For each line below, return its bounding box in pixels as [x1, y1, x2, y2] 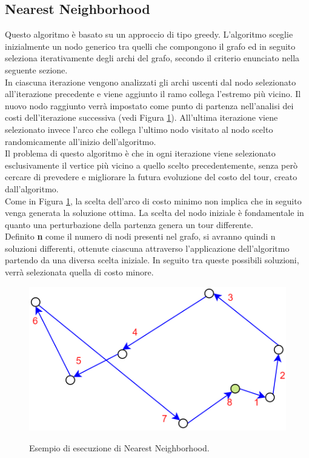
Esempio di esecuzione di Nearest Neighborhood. [29, 442, 210, 454]
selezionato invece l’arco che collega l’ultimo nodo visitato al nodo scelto [5, 123, 273, 135]
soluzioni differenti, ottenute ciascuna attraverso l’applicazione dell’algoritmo [5, 241, 290, 254]
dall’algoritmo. [5, 182, 59, 195]
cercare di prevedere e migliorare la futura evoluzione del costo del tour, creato [5, 170, 297, 183]
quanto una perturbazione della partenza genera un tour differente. [5, 218, 253, 231]
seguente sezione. [5, 63, 68, 76]
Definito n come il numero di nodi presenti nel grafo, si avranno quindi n [5, 230, 276, 243]
